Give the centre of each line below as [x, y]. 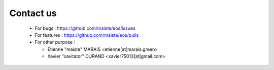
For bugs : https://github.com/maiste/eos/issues [85, 28]
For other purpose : [55, 42]
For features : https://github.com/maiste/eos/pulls [87, 35]
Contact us [33, 13]
